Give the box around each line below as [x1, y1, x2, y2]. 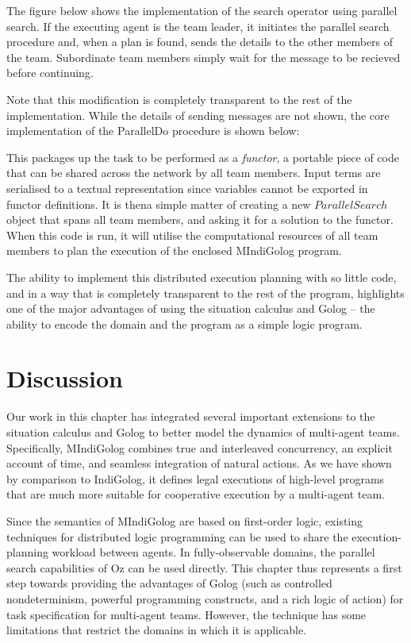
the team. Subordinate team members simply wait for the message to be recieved [6, 48, 401, 65]
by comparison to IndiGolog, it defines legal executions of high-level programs [6, 470, 385, 487]
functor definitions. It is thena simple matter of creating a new [6, 195, 311, 212]
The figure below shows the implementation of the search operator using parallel [6, 2, 398, 18]
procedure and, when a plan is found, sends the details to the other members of [6, 33, 394, 50]
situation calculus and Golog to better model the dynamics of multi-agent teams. [6, 424, 400, 440]
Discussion [6, 362, 123, 395]
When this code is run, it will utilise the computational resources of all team [6, 226, 378, 243]
